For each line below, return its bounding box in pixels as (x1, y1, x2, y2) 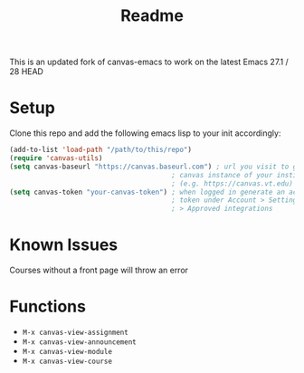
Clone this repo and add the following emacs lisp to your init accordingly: (9, 128, 281, 139)
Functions (9, 296, 86, 317)
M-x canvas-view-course (22, 357, 113, 366)
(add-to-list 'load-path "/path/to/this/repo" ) (9, 146, 193, 155)
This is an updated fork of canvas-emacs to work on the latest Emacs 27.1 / (9, 56, 290, 68)
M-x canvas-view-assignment (22, 328, 128, 337)
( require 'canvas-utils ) (9, 154, 103, 163)
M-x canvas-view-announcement (22, 338, 138, 347)
